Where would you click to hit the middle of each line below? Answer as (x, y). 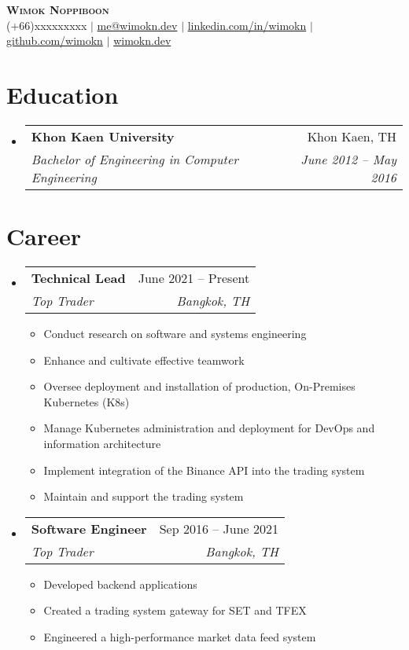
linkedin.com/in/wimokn (247, 25)
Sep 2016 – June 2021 (219, 528)
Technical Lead (78, 278)
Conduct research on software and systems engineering (175, 334)
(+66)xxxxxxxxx (47, 25)
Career (44, 236)
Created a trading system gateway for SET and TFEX (175, 610)
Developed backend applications (120, 584)
